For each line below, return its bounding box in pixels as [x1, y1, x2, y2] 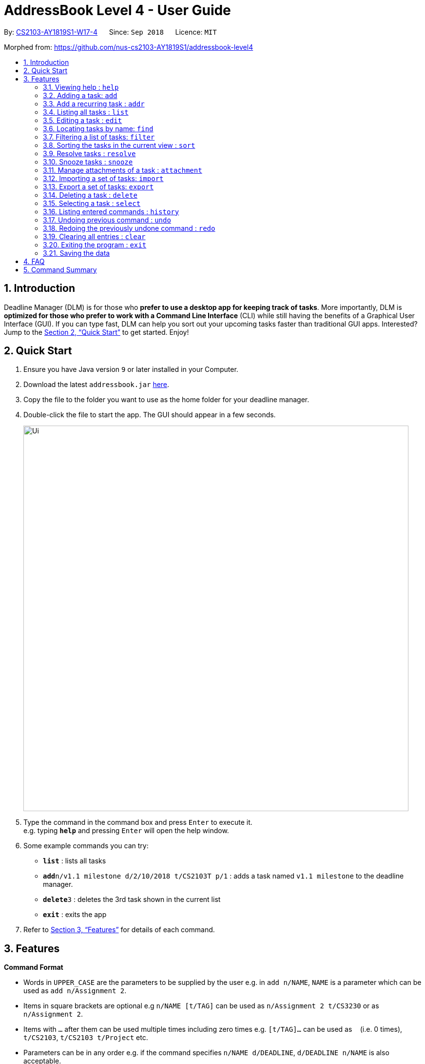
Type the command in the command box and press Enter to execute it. [23, 818, 252, 827]
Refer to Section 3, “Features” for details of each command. [23, 925, 215, 934]
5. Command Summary [23, 265, 97, 274]
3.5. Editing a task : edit [43, 116, 122, 124]
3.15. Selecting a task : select [43, 199, 141, 207]
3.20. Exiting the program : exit [43, 240, 147, 249]
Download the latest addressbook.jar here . [23, 380, 170, 389]
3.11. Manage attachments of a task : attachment [43, 165, 202, 174]
